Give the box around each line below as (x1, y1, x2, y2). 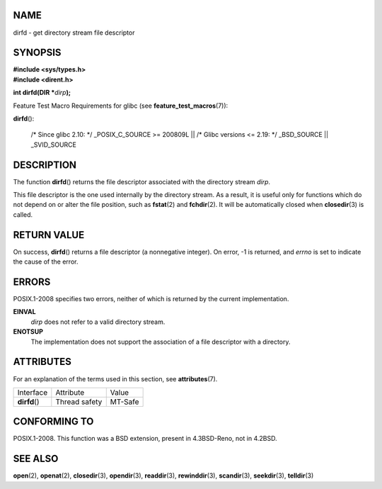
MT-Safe (110, 397, 139, 407)
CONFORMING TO (13, 415, 94, 428)
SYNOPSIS (13, 47, 62, 59)
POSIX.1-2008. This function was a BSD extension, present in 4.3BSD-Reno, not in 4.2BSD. (13, 434, 277, 443)
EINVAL (13, 308, 36, 316)
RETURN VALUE (13, 229, 85, 241)
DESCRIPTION (13, 159, 77, 171)
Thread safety (55, 397, 103, 407)
